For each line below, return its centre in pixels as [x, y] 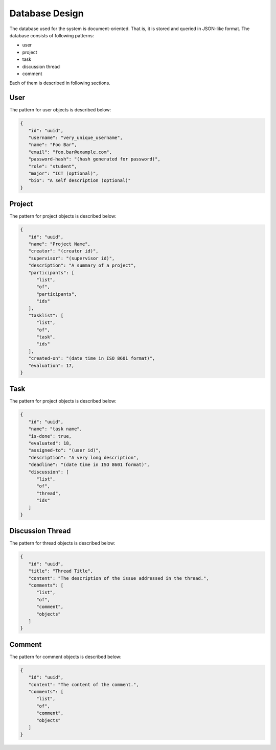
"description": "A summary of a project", [82, 265]
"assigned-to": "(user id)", [65, 450]
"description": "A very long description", [84, 458]
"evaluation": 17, [51, 366]
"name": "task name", [55, 429]
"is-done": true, [50, 436]
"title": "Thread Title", [61, 571]
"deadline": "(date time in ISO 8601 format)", [89, 465]
